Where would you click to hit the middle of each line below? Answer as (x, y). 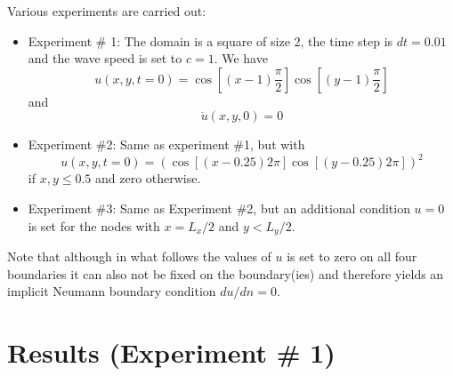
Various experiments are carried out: (107, 11)
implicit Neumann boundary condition (112, 291)
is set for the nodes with (94, 225)
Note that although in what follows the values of (139, 256)
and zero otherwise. (148, 178)
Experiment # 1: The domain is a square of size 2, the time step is (210, 40)
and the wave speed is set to (105, 58)
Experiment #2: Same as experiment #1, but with (166, 144)
